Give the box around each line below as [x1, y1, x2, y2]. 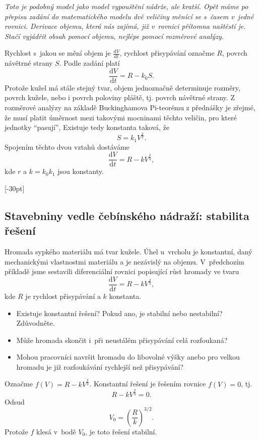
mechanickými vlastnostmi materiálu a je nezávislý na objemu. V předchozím [5, 256, 244, 267]
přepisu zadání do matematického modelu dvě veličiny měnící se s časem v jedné [5, 11, 254, 21]
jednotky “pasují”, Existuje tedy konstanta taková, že [5, 122, 170, 133]
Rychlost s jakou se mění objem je [5, 48, 111, 58]
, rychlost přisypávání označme [119, 48, 215, 58]
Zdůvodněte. [16, 318, 55, 328]
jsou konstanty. [57, 166, 104, 177]
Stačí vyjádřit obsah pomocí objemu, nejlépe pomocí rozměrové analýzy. [5, 30, 224, 41]
